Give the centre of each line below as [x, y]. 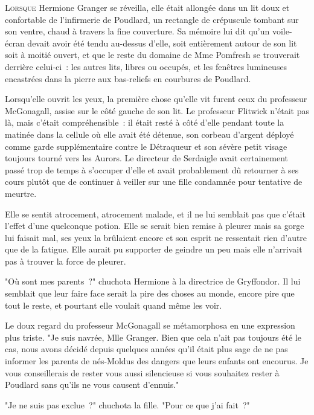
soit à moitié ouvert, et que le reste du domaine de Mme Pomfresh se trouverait [152, 55]
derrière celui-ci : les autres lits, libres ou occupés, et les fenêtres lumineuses [146, 66]
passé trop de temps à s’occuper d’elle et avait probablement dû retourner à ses [152, 169]
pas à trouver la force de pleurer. [66, 261]
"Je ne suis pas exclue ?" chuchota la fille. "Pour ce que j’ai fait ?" [127, 404]
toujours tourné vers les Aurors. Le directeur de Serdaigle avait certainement [147, 158]
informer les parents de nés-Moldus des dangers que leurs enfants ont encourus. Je [157, 361]
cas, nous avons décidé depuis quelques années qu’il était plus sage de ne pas [146, 349]
